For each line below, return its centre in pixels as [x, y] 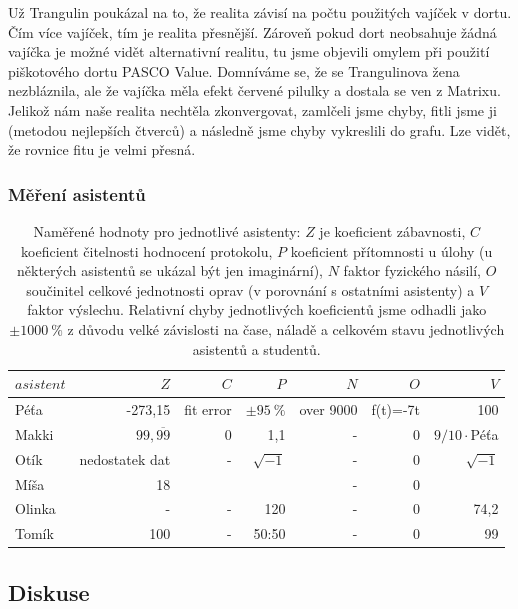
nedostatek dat [125, 458]
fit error [208, 408]
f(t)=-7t [396, 408]
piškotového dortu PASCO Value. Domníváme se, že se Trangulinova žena [234, 70]
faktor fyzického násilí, [412, 270]
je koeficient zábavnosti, [392, 230]
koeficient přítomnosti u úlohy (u [391, 250]
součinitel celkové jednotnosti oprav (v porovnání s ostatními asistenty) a [250, 289]
